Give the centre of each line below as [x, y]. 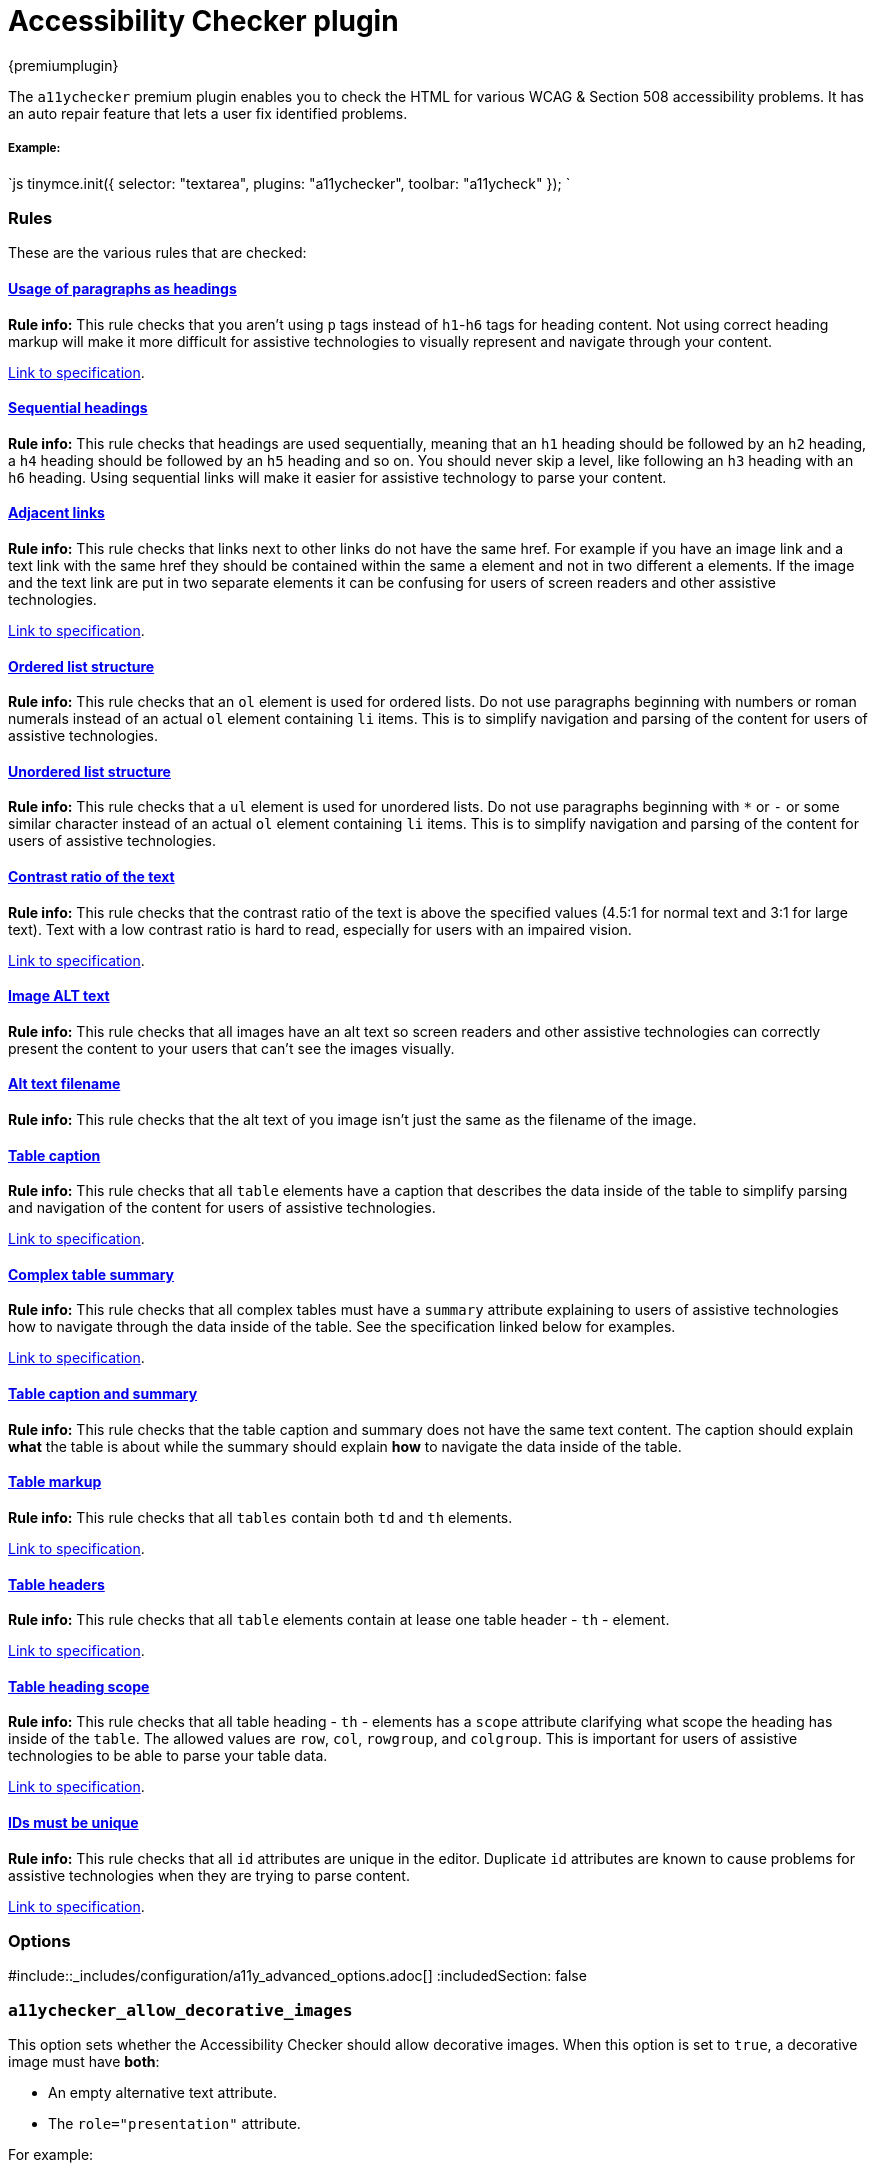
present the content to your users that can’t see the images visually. [231, 1048]
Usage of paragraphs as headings [122, 288]
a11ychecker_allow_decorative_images [180, 2010]
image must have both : [84, 2062]
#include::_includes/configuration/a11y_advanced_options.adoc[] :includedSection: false [297, 1976]
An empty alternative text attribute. [162, 2093]
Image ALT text [59, 996]
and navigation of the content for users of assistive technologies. [222, 1208]
